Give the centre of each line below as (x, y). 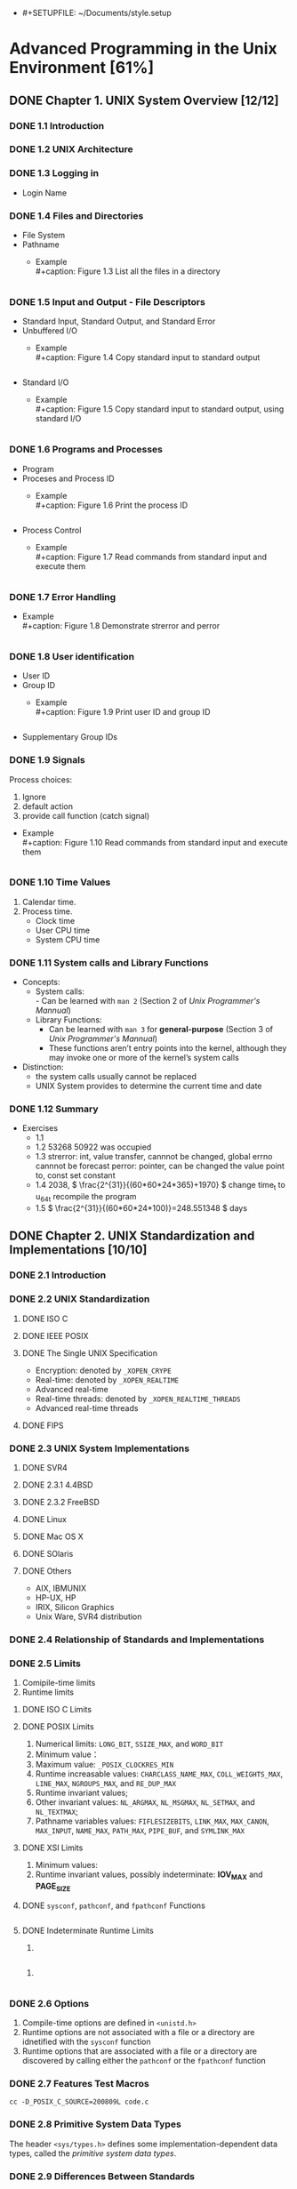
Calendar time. (49, 902)
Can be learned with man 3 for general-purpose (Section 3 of (161, 1030)
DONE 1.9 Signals (48, 760)
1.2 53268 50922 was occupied (93, 1147)
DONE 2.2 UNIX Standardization (80, 1299)
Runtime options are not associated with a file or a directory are (138, 2032)
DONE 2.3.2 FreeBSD (61, 1502)
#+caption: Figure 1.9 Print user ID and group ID (123, 712)
